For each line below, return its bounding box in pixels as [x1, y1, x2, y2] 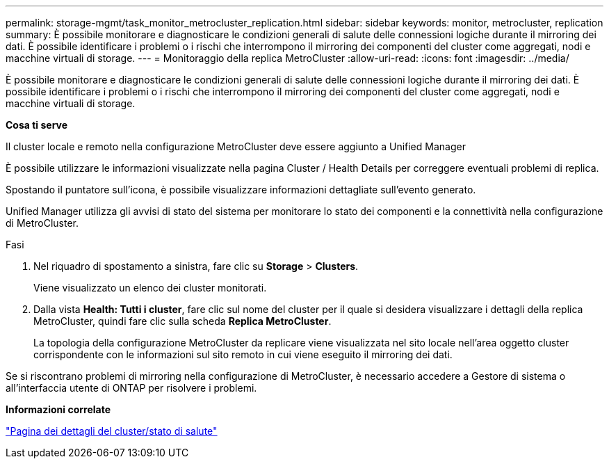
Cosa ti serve [6, 119, 68, 131]
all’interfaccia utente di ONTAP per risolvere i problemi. [6, 382, 257, 394]
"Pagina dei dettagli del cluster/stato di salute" [6, 425, 218, 437]
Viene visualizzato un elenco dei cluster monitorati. [33, 282, 267, 294]
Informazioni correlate [6, 403, 111, 415]
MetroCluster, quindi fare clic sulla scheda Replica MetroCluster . [33, 315, 332, 327]
